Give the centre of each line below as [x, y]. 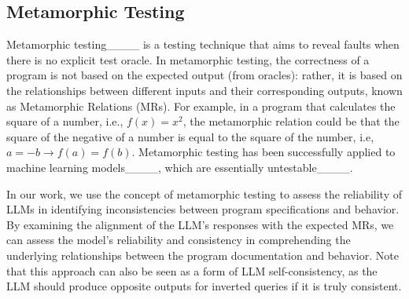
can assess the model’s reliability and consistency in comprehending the [179, 240]
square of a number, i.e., [65, 121]
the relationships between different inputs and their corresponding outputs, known [204, 90]
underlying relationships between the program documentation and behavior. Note [203, 255]
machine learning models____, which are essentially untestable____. [180, 167]
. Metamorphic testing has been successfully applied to [263, 152]
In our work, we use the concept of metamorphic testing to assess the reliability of [204, 193]
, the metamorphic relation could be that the [291, 121]
